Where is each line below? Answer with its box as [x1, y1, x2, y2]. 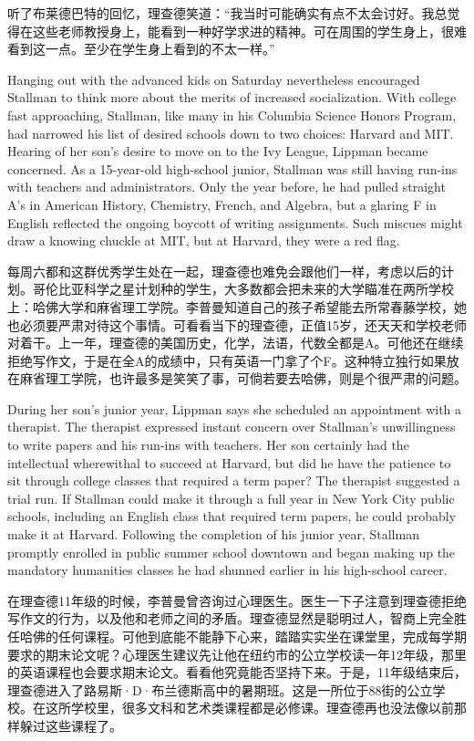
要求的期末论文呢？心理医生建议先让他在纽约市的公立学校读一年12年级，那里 [7, 644, 467, 663]
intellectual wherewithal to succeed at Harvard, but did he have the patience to [7, 453, 451, 472]
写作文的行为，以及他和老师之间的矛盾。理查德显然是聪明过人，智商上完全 [7, 609, 454, 628]
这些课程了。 [45, 715, 122, 735]
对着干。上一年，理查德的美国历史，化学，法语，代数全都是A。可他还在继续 [7, 333, 464, 352]
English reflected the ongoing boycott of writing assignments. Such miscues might [7, 213, 463, 232]
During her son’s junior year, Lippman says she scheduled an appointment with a [7, 399, 462, 418]
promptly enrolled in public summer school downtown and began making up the [7, 542, 456, 561]
